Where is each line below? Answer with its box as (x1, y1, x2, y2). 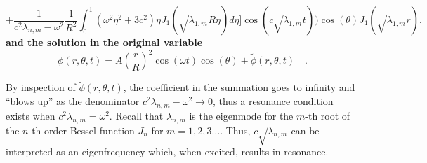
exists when (6, 108, 55, 122)
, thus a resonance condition (212, 93, 334, 108)
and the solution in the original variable (6, 35, 203, 49)
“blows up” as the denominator (6, 93, 140, 108)
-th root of (305, 108, 350, 122)
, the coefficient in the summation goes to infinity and (123, 80, 355, 94)
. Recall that (109, 108, 164, 122)
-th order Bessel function (28, 122, 135, 137)
